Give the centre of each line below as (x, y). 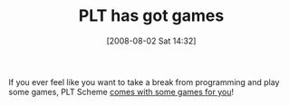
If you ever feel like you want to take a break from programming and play (144, 82)
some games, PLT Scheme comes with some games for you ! (121, 92)
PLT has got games (151, 16)
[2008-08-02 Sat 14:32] (151, 41)
